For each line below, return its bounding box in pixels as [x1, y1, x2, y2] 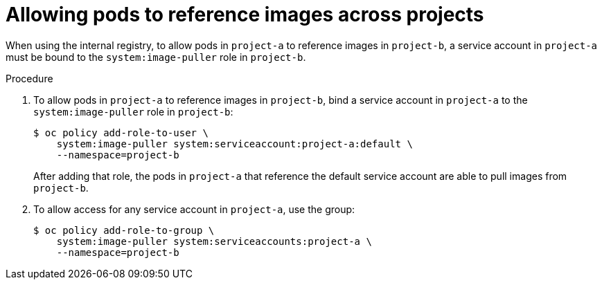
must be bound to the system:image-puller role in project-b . [6, 50, 306, 63]
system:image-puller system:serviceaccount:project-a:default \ [56, 138, 413, 149]
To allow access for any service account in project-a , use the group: [33, 203, 355, 215]
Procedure [6, 72, 53, 84]
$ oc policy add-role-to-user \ [33, 127, 209, 138]
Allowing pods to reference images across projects [6, 3, 484, 26]
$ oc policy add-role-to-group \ [33, 224, 215, 236]
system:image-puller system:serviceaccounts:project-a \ [56, 235, 372, 247]
